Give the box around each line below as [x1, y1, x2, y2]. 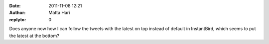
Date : [9, 3, 21, 8]
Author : [9, 10, 26, 16]
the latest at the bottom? [9, 33, 59, 39]
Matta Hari [48, 10, 70, 16]
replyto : [9, 16, 26, 22]
